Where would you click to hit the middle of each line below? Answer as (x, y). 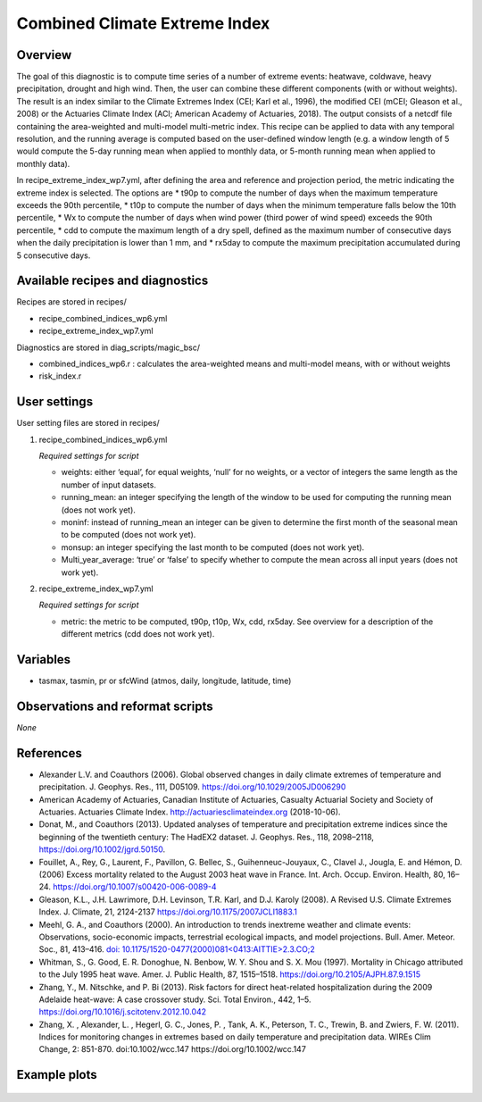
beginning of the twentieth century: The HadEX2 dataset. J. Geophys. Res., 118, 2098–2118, (207, 837)
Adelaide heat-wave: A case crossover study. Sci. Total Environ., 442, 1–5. (175, 999)
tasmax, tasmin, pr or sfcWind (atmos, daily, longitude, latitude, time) (165, 681)
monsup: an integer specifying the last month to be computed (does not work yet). (213, 547)
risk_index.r (60, 376)
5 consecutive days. (54, 255)
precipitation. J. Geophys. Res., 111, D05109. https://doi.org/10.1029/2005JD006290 (192, 787)
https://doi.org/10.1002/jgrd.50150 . (102, 849)
